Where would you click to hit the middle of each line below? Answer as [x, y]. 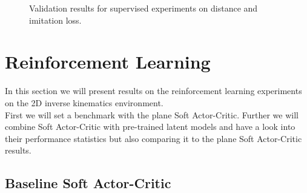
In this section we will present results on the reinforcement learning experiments [153, 91]
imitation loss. [55, 20]
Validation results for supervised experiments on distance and [144, 8]
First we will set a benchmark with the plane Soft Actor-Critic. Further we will [152, 114]
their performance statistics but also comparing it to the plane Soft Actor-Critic [153, 138]
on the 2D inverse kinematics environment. [84, 102]
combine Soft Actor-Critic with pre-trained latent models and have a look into [150, 127]
